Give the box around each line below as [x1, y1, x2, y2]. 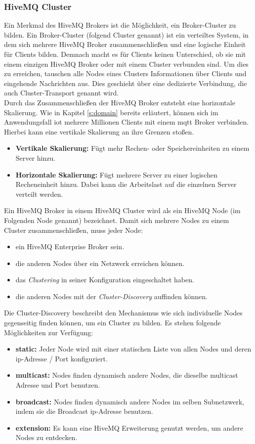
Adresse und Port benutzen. [15, 380, 100, 390]
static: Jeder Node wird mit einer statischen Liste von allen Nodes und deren [15, 344, 252, 354]
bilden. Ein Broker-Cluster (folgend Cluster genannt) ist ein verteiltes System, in [4, 29, 249, 40]
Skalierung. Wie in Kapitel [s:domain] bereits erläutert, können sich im [4, 107, 218, 117]
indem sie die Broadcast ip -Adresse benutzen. [15, 406, 153, 416]
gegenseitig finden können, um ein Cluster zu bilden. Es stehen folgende [4, 317, 221, 328]
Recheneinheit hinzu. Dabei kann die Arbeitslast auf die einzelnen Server [15, 179, 237, 189]
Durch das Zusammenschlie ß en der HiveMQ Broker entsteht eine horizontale [4, 97, 235, 107]
